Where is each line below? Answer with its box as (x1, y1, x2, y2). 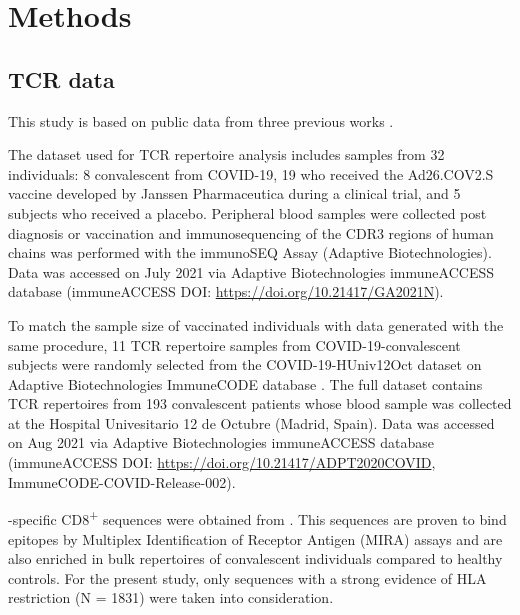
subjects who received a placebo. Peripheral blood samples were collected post (8, 202, 487, 223)
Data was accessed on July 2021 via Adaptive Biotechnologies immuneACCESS (8, 261, 494, 282)
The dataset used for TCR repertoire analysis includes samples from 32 (8, 144, 445, 165)
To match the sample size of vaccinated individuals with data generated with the (8, 314, 504, 335)
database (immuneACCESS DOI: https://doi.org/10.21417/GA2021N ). (8, 281, 444, 302)
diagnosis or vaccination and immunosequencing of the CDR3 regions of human (8, 222, 494, 243)
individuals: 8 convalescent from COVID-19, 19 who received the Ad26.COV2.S (8, 163, 494, 184)
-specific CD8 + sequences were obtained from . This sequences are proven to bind (8, 506, 507, 529)
